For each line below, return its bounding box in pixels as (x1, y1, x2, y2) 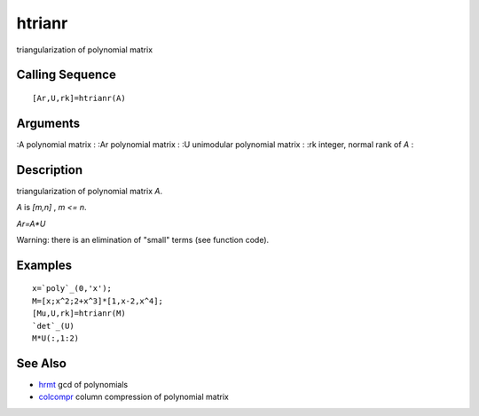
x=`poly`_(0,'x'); (32, 284, 113, 294)
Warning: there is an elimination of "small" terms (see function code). (16, 234, 270, 245)
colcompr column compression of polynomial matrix (38, 391, 230, 403)
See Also (16, 356, 67, 371)
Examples (16, 257, 73, 272)
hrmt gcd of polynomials (38, 379, 129, 389)
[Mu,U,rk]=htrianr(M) (32, 309, 126, 318)
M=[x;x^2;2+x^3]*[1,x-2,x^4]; (32, 295, 164, 306)
